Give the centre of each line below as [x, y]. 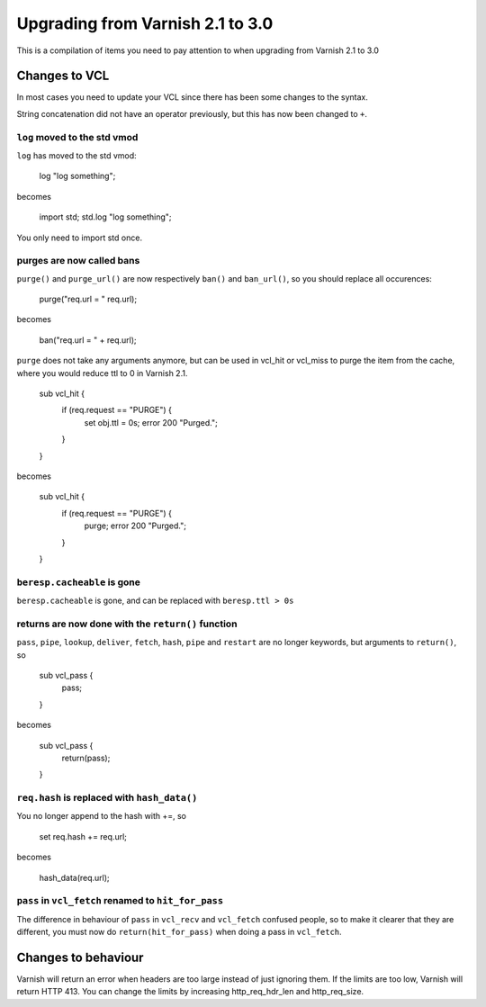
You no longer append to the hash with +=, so [102, 816]
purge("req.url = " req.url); [88, 299]
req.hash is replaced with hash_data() [107, 798]
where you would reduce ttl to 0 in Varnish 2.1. [102, 373]
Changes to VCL [63, 76]
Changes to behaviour [80, 958]
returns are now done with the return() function [127, 624]
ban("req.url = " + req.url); [88, 340]
